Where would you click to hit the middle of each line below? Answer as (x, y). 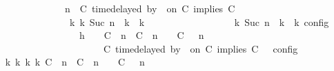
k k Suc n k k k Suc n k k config (199, 22)
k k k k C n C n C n (75, 62)
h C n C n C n (141, 35)
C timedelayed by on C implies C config (200, 48)
